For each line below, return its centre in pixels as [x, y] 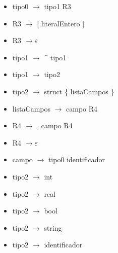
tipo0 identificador [76, 159]
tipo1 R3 [57, 6]
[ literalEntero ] [61, 23]
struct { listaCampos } [79, 91]
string [53, 227]
